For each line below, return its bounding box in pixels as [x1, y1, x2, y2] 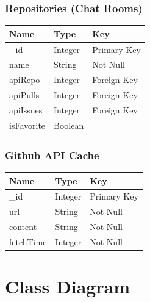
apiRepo [9, 73, 40, 86]
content [9, 220, 37, 233]
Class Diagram [5, 274, 130, 299]
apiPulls [9, 88, 40, 101]
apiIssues [9, 103, 43, 116]
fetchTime [9, 235, 47, 248]
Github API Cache [5, 147, 99, 162]
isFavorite [9, 118, 46, 131]
